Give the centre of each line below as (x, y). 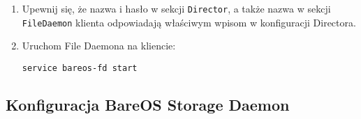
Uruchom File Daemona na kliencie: (99, 46)
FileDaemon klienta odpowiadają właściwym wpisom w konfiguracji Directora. (189, 22)
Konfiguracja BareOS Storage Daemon (148, 104)
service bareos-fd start (80, 68)
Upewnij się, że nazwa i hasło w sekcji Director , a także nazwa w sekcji (176, 8)
